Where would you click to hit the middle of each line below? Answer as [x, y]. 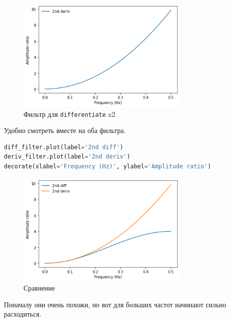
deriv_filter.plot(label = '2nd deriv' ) [67, 157]
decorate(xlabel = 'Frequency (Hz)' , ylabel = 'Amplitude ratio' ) [108, 167]
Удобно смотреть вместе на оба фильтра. [65, 130]
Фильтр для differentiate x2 [69, 114]
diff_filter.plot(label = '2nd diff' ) [64, 147]
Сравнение [39, 288]
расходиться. [23, 314]
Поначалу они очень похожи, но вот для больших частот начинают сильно [115, 304]
